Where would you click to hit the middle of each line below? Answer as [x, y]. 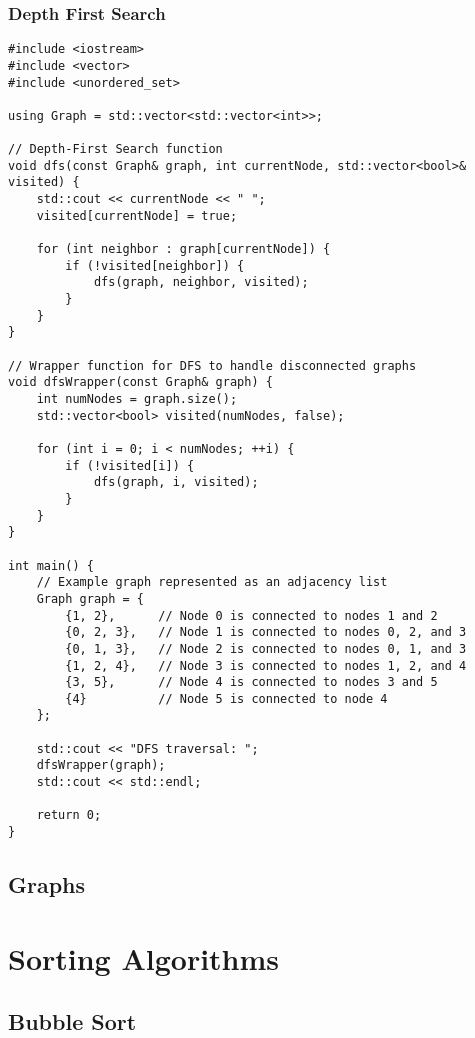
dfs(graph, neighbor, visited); [201, 282]
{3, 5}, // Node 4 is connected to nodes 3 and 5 [251, 682]
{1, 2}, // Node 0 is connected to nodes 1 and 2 [251, 615]
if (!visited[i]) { [130, 465]
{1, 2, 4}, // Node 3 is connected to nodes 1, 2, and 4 [266, 665]
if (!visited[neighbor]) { [155, 265]
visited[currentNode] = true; [137, 215]
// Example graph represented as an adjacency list [212, 582]
